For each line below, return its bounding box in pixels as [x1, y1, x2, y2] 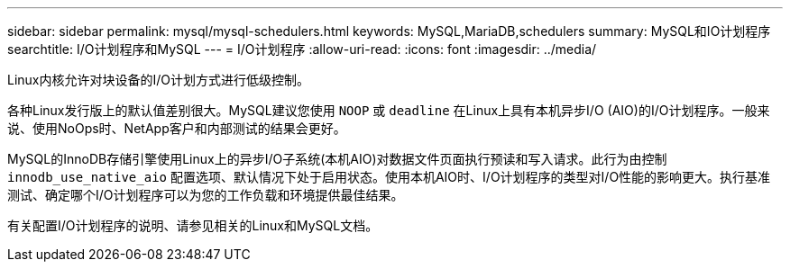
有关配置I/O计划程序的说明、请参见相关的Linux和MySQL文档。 [7, 218, 379, 233]
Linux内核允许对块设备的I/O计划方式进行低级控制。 [7, 72, 310, 87]
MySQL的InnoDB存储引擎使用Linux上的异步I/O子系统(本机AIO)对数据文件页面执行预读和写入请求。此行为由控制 [7, 151, 667, 166]
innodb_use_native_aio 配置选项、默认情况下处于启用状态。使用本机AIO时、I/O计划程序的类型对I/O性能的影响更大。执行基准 [7, 169, 771, 184]
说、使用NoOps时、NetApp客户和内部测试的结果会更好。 [7, 121, 346, 136]
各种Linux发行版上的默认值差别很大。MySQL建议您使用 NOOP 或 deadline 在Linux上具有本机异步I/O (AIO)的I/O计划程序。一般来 [7, 103, 770, 118]
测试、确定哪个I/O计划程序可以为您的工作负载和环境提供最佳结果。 [7, 187, 404, 202]
